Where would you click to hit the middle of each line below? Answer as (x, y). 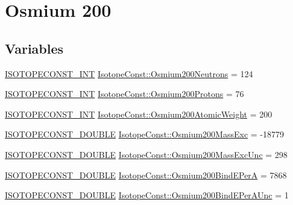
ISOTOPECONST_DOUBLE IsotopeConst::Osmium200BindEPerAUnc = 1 (147, 195)
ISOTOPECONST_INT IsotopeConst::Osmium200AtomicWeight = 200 (139, 114)
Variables (34, 48)
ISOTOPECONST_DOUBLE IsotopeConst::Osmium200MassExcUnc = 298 (146, 154)
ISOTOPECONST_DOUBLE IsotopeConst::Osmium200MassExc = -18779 (145, 134)
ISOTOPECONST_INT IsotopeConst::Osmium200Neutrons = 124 (129, 73)
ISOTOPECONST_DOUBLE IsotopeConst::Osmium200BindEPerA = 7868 (146, 175)
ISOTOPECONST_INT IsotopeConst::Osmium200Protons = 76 (124, 94)
